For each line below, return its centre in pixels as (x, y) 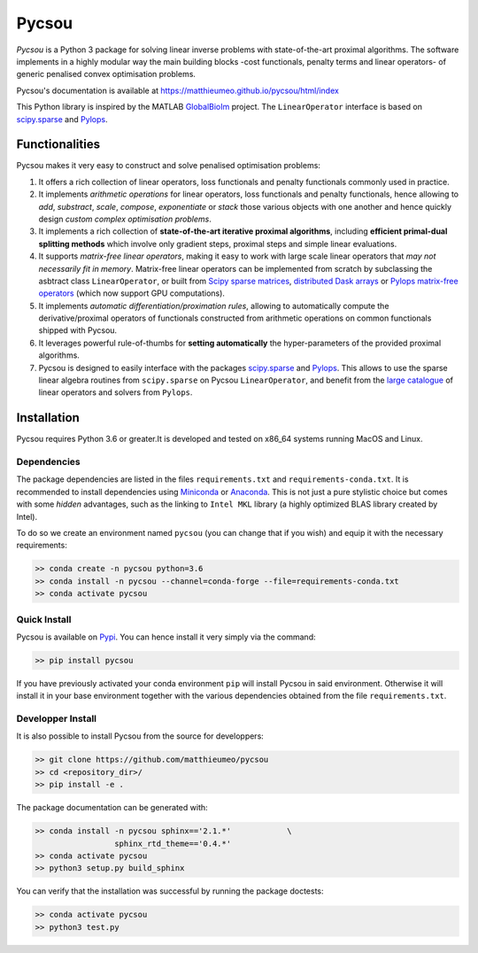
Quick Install (44, 619)
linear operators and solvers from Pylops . (116, 392)
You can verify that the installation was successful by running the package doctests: (170, 891)
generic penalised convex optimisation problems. (106, 74)
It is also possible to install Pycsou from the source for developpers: (140, 736)
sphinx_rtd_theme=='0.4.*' (173, 843)
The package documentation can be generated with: (112, 808)
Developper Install (57, 719)
